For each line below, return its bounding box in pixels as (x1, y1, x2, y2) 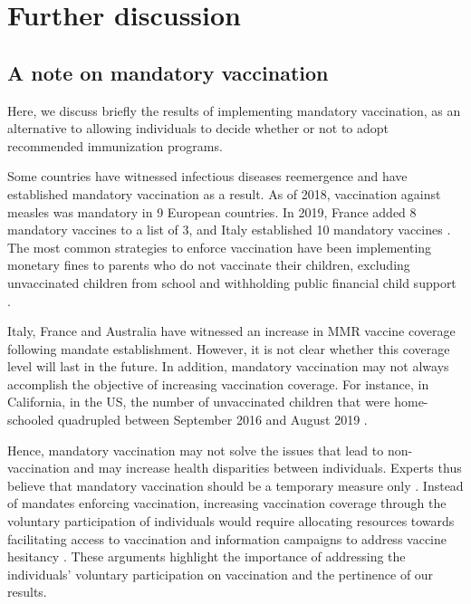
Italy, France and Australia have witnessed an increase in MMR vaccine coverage (7, 321, 456, 340)
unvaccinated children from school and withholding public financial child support (7, 273, 457, 292)
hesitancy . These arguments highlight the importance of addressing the (7, 547, 406, 566)
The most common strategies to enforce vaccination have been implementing (7, 237, 432, 256)
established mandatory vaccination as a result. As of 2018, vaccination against (7, 184, 441, 203)
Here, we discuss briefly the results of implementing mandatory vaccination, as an (7, 101, 461, 120)
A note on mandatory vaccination (7, 58, 329, 86)
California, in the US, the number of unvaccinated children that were (7, 392, 390, 411)
